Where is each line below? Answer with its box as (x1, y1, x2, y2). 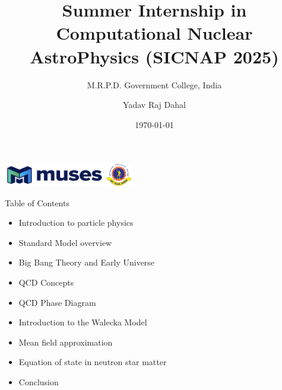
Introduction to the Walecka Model (18, 316, 147, 328)
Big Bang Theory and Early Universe (18, 256, 155, 268)
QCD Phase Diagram (18, 296, 96, 308)
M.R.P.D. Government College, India (87, 78, 222, 91)
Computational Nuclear (56, 21, 253, 45)
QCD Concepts (18, 276, 74, 289)
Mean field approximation (18, 335, 113, 348)
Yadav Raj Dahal (123, 98, 186, 111)
